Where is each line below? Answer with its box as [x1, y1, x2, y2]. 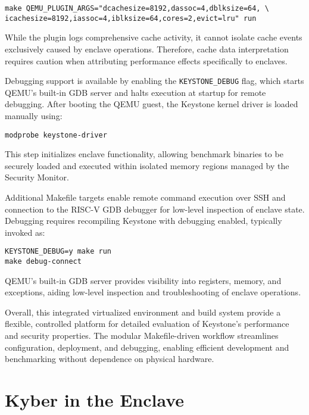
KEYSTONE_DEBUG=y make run [5, 247, 111, 256]
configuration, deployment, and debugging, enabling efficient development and [5, 341, 289, 353]
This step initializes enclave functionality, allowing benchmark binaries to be [5, 148, 283, 160]
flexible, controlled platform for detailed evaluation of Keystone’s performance [5, 317, 289, 330]
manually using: [5, 109, 63, 121]
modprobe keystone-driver [5, 130, 107, 139]
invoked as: [5, 226, 45, 238]
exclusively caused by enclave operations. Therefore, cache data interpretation [5, 42, 289, 55]
